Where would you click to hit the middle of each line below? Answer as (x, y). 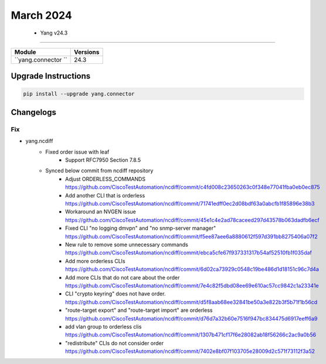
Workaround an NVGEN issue (101, 212)
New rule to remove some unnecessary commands (127, 244)
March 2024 (42, 15)
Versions (86, 52)
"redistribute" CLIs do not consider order (115, 343)
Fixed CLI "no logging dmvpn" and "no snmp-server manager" (141, 228)
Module (25, 52)
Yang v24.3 (54, 33)
